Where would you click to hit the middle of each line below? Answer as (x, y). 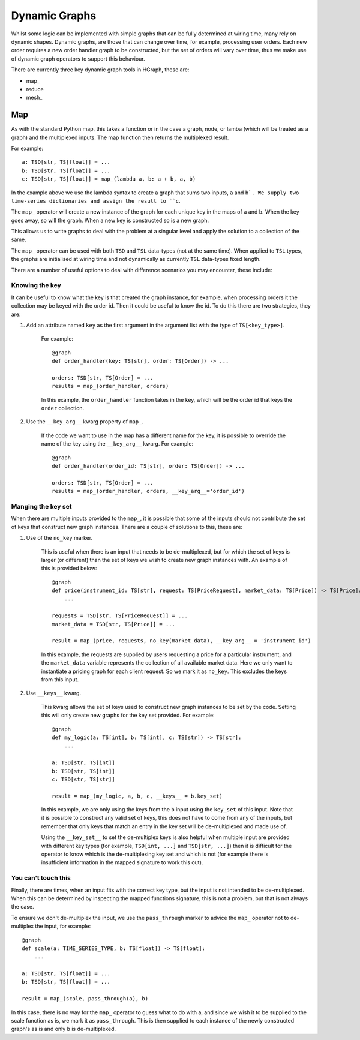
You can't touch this (41, 878)
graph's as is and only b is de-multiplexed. (64, 1029)
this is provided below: (69, 568)
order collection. (63, 408)
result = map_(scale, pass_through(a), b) (85, 999)
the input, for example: (63, 926)
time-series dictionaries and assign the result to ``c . (96, 200)
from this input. (60, 680)
